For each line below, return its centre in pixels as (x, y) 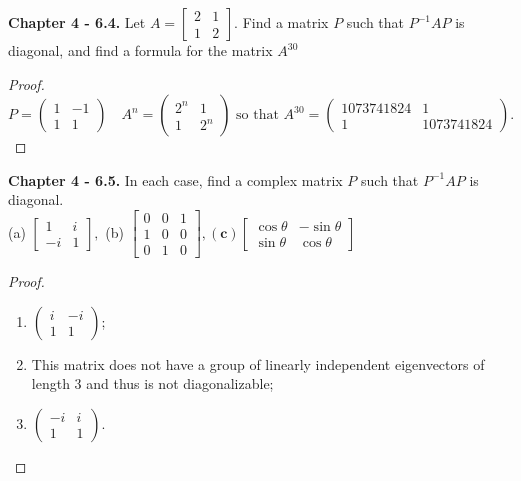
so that (257, 115)
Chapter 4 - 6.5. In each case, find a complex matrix (175, 179)
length (50, 383)
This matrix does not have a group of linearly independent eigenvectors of (258, 363)
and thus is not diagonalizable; (180, 383)
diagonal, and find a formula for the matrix (140, 50)
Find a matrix (285, 22)
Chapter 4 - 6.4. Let (77, 22)
